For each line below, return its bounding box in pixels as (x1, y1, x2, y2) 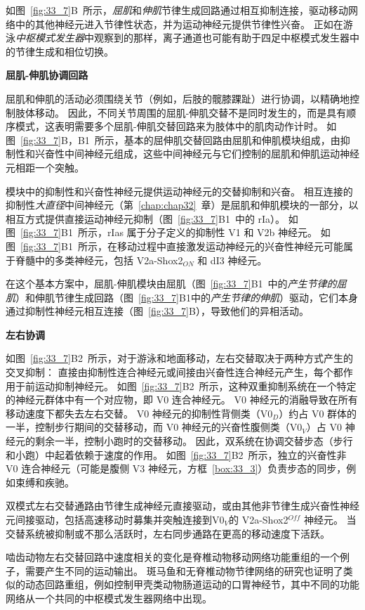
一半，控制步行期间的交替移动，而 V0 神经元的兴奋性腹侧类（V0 (6, 420, 303, 434)
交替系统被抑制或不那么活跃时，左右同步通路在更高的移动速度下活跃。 (6, 526, 330, 540)
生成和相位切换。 (34, 44, 114, 58)
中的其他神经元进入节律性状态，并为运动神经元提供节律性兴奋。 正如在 (15, 16, 343, 31)
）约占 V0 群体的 (279, 405, 357, 420)
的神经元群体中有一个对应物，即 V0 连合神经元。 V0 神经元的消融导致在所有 (6, 392, 358, 407)
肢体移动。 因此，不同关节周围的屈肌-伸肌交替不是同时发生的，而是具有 (15, 105, 347, 119)
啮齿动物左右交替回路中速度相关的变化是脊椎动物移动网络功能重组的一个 (6, 550, 340, 564)
